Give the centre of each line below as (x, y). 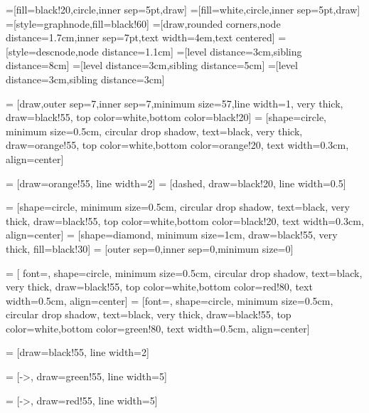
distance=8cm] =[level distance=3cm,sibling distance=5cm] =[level (152, 65)
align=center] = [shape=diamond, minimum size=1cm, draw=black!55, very (172, 235)
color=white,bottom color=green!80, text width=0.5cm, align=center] (158, 328)
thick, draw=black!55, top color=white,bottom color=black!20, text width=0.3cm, (185, 220)
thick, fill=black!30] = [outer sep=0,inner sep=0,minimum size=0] (150, 248)
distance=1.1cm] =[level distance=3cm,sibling (202, 51)
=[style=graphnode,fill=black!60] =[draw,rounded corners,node (143, 23)
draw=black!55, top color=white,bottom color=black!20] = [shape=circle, (166, 117)
